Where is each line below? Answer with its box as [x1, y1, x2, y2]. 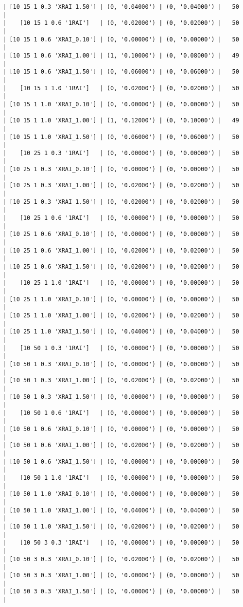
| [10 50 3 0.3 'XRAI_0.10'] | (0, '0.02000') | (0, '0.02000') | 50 [2, 555, 239, 563]
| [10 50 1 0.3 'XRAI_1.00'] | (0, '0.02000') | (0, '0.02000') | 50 [2, 377, 239, 384]
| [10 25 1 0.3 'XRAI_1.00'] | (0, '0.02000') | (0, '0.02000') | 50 [2, 182, 239, 189]
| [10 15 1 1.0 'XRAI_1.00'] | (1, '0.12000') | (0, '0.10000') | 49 [2, 117, 239, 124]
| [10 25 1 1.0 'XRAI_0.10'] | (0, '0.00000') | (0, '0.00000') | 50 [2, 295, 239, 303]
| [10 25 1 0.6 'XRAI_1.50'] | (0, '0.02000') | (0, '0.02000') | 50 [2, 263, 239, 270]
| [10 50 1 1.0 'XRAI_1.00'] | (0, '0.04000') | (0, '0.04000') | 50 [2, 507, 239, 514]
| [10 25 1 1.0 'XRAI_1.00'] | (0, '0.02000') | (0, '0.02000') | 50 [2, 312, 239, 319]
